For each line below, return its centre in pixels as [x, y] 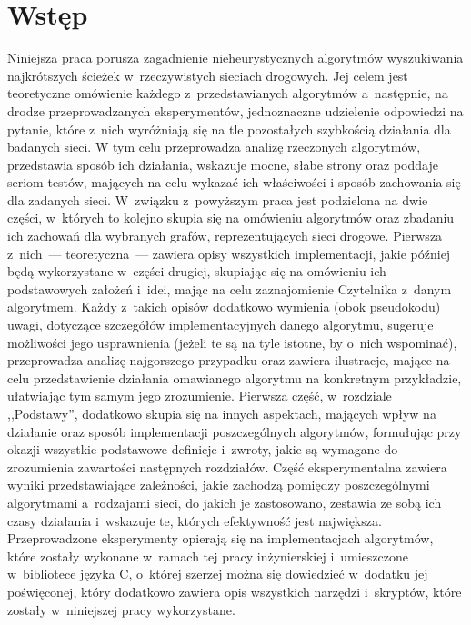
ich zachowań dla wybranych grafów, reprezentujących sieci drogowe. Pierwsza [225, 236]
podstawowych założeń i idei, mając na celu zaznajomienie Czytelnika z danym [230, 288]
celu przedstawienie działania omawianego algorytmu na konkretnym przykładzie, [235, 377]
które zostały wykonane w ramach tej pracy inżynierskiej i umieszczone [208, 556]
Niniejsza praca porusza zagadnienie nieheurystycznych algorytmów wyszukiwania [235, 58]
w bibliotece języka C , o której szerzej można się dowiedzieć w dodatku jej [218, 574]
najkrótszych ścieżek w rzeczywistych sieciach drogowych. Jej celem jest [208, 75]
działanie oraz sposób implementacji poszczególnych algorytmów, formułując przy [235, 431]
